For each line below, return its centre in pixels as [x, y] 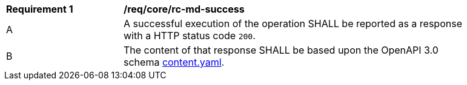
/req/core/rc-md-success [184, 9]
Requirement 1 [40, 9]
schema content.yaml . [174, 62]
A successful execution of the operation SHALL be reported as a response [293, 24]
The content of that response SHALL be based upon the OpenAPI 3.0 [281, 50]
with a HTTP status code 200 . [190, 36]
